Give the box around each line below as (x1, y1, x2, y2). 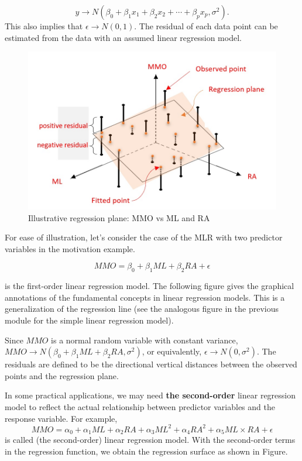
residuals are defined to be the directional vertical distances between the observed (5, 358, 297, 370)
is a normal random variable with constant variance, (51, 333, 238, 346)
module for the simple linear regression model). (5, 314, 174, 326)
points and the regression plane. (5, 369, 119, 381)
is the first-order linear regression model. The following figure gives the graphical (5, 280, 294, 292)
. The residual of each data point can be (134, 20, 278, 32)
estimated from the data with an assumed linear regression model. (5, 31, 242, 43)
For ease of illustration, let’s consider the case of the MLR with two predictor (5, 231, 283, 243)
